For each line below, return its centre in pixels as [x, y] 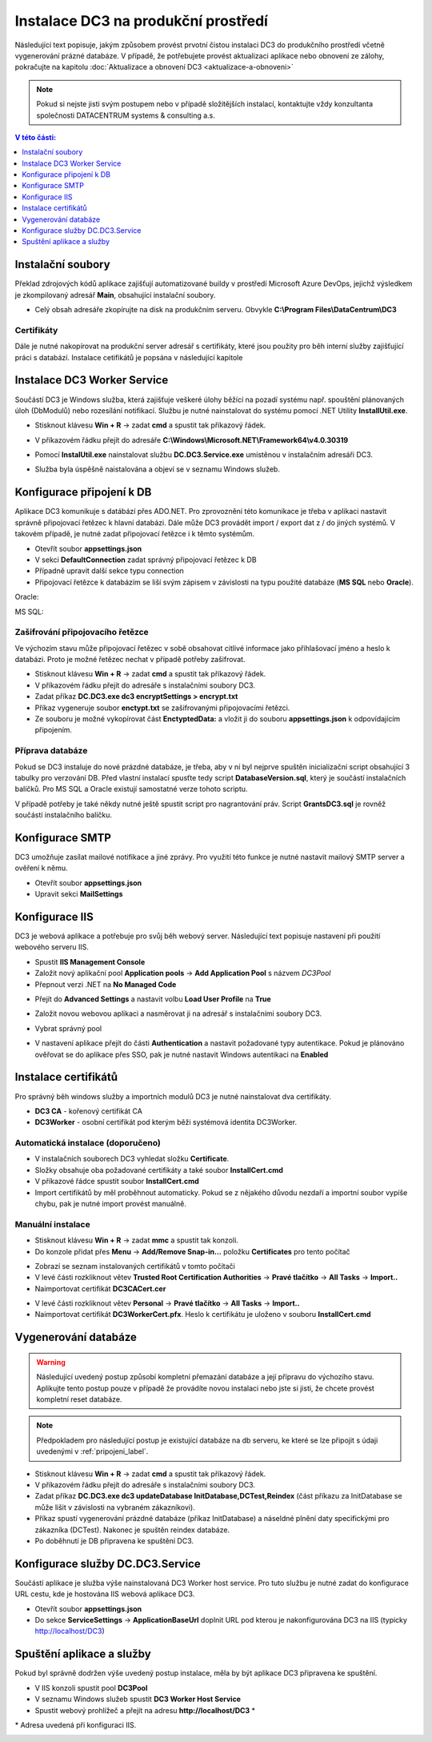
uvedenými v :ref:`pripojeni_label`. [92, 1451]
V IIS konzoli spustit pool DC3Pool [91, 1688]
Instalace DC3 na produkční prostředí [141, 21]
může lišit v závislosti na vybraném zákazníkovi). [115, 1507]
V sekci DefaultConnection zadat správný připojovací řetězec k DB [146, 560]
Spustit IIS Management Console [90, 961]
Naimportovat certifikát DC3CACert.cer [100, 1288]
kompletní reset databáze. [79, 1399]
